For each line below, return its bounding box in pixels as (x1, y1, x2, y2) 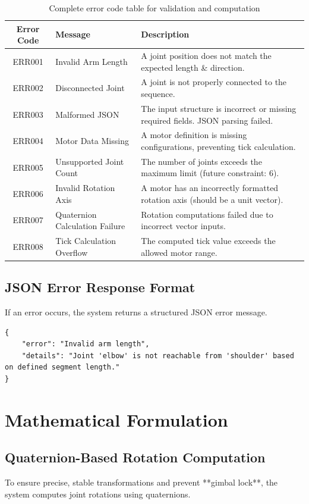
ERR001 (12, 55, 43, 67)
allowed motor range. (141, 246, 217, 258)
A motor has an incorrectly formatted (141, 181, 279, 194)
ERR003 (12, 108, 43, 120)
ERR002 (12, 82, 43, 94)
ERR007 (12, 214, 43, 226)
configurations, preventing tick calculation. (141, 140, 296, 152)
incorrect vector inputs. (141, 220, 226, 232)
